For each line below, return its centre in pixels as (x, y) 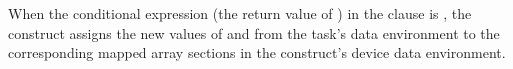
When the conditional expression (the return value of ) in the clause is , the (240, 13)
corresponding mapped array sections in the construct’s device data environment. (257, 52)
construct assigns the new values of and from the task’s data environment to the (254, 32)
